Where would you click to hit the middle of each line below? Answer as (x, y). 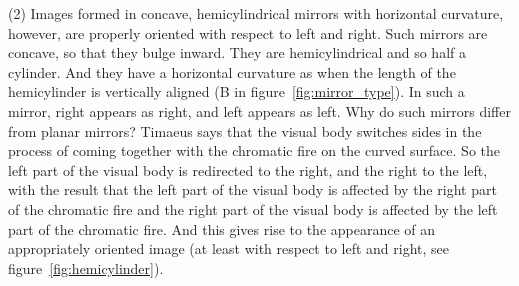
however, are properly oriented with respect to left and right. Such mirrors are (248, 32)
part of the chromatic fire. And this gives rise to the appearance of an (222, 228)
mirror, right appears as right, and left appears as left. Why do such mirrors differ (259, 110)
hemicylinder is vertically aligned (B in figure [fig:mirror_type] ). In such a (236, 91)
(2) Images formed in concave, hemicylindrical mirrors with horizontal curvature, (256, 13)
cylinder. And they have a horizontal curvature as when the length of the (232, 71)
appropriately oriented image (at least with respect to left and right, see (229, 248)
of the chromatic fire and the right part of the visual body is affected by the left (253, 208)
